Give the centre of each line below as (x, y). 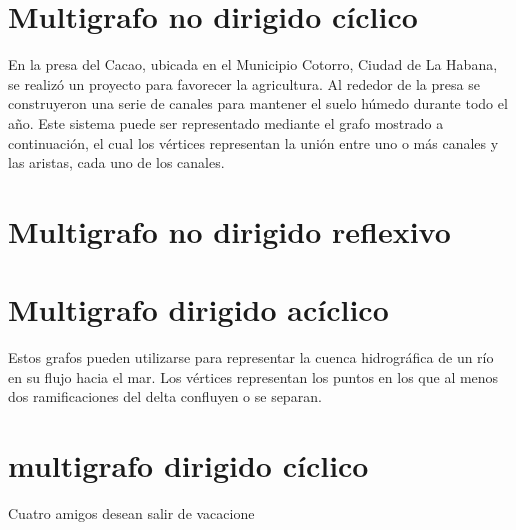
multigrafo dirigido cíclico (188, 465)
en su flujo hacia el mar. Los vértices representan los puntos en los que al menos (253, 376)
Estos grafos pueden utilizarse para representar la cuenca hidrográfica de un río (251, 357)
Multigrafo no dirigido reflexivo (229, 230)
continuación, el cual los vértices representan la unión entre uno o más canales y (253, 142)
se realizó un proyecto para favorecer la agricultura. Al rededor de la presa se (244, 83)
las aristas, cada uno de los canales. (116, 162)
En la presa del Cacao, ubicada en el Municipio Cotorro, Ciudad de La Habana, (253, 64)
